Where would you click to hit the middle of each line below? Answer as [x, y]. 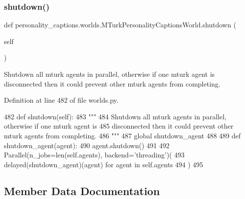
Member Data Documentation [82, 190]
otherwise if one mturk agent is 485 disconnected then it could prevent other [119, 126]
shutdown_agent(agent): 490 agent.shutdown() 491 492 [87, 145]
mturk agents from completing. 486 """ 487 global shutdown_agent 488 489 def [122, 135]
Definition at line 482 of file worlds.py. [61, 100]
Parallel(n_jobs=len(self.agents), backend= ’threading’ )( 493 [94, 155]
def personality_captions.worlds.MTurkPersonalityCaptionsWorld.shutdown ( [120, 25]
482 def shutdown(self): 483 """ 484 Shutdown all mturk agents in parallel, [115, 116]
